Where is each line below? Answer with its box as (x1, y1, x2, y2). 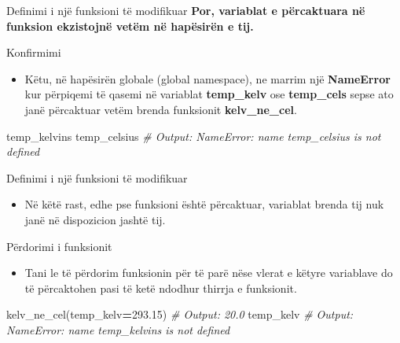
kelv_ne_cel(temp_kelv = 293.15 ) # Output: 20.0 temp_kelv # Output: (6, 306, 354, 323)
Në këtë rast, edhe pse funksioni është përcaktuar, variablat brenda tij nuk (24, 196, 384, 212)
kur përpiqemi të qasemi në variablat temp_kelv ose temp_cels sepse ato (24, 86, 394, 102)
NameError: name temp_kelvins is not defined (6, 321, 230, 337)
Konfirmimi (6, 44, 61, 61)
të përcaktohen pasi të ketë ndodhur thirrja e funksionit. (24, 279, 297, 296)
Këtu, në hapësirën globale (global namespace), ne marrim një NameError (24, 70, 391, 87)
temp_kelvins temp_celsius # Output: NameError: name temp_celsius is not (6, 127, 381, 144)
